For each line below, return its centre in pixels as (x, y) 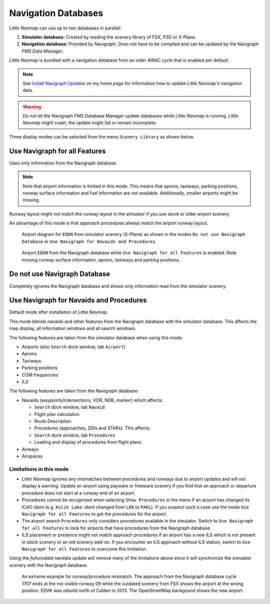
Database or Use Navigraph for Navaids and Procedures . (89, 241)
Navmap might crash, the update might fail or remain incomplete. (90, 123)
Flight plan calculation (57, 414)
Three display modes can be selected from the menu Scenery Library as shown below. (102, 136)
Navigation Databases (56, 13)
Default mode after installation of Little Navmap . (59, 312)
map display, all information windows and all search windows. (73, 328)
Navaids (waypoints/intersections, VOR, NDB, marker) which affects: (92, 400)
